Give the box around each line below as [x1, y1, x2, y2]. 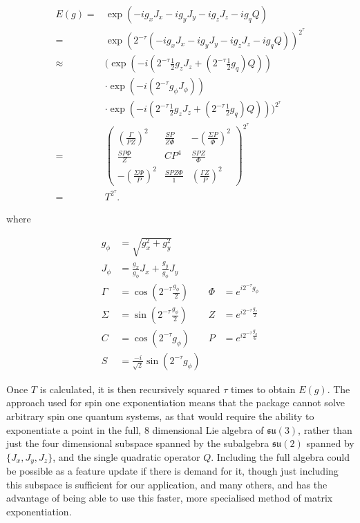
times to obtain [231, 381, 296, 396]
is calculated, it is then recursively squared [39, 381, 220, 396]
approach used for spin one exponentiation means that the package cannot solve [6, 395, 345, 410]
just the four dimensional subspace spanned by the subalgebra [6, 436, 269, 450]
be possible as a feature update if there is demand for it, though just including [6, 464, 339, 478]
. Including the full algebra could [211, 449, 350, 464]
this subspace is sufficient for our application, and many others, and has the [6, 477, 328, 491]
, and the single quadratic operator [53, 449, 200, 464]
